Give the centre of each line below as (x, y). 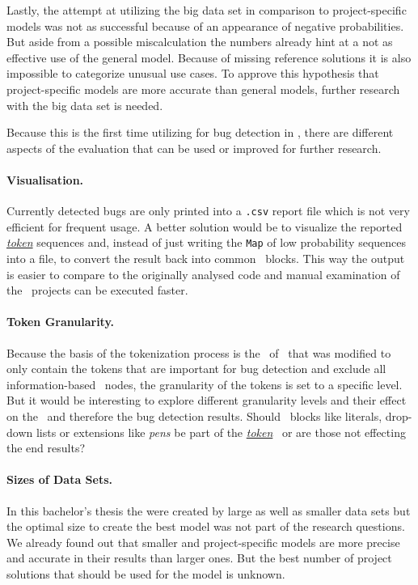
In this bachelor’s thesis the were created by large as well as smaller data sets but (209, 510)
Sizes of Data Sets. (60, 479)
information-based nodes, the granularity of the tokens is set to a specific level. (205, 384)
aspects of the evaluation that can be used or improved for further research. (194, 148)
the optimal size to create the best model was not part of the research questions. (206, 526)
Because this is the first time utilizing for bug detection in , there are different (200, 132)
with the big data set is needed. (85, 105)
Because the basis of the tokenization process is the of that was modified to (199, 352)
